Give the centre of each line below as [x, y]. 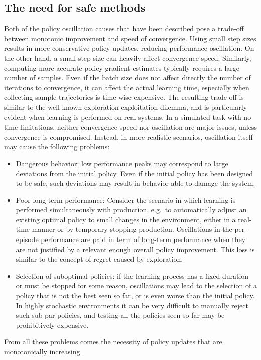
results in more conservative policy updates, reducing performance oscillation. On [129, 48]
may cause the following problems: [57, 146]
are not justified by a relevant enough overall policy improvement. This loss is [135, 249]
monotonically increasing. [43, 352]
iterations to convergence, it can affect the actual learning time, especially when [127, 87]
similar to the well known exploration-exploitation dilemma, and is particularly [126, 107]
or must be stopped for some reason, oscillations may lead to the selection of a [136, 285]
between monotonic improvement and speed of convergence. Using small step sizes [130, 38]
